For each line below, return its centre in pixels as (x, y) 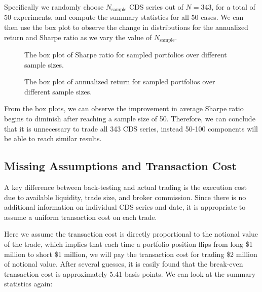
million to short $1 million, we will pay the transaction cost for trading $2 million (131, 254)
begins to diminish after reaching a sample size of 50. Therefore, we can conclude (130, 119)
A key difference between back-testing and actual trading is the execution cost (125, 187)
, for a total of (233, 7)
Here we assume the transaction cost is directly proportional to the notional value (131, 234)
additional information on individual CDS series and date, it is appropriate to (125, 207)
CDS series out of (156, 7)
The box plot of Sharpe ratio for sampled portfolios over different (126, 55)
